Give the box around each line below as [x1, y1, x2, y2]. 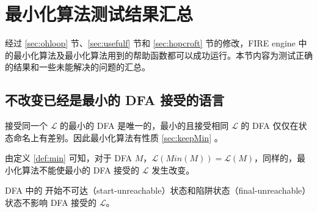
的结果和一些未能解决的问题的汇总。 [5, 60, 150, 73]
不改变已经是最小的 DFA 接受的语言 [5, 90, 225, 109]
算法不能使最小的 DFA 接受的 [21, 163, 140, 176]
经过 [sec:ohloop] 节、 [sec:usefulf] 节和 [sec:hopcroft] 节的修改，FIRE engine [5, 37, 296, 49]
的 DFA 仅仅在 [241, 119, 299, 132]
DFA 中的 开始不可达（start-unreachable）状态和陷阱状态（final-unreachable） [5, 184, 311, 197]
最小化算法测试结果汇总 [5, 1, 194, 26]
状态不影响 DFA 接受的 [5, 196, 97, 209]
